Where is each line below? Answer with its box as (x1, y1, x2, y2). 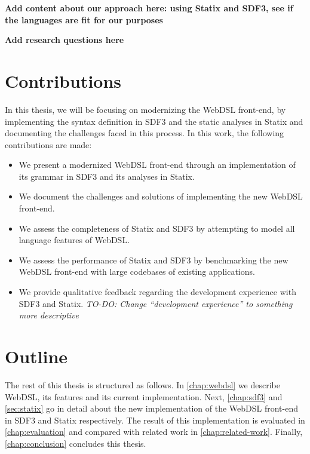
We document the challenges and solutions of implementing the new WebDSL (19, 190, 303, 203)
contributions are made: (5, 138, 92, 151)
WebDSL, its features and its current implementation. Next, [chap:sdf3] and (5, 390, 283, 403)
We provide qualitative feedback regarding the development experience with (19, 286, 296, 298)
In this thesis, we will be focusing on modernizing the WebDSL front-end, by (5, 103, 286, 115)
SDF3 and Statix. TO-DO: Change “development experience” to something (19, 297, 293, 309)
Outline (5, 344, 68, 368)
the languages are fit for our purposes (5, 13, 163, 26)
